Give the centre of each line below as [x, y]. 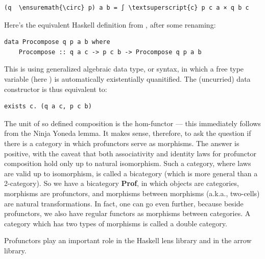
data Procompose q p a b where [57, 42]
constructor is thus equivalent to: [56, 89]
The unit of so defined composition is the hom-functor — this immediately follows [132, 123]
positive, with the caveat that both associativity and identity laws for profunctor [130, 153]
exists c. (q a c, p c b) [48, 107]
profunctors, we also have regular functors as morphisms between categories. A [127, 213]
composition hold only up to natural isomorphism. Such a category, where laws [128, 163]
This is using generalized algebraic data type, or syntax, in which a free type [124, 69]
